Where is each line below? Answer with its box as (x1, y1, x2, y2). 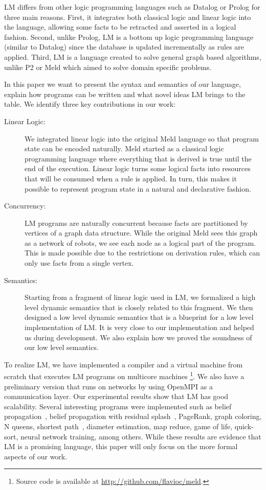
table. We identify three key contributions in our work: (4, 99, 176, 109)
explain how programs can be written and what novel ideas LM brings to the (4, 88, 246, 99)
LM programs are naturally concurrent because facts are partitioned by (25, 217, 248, 228)
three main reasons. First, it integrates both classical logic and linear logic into (4, 11, 251, 22)
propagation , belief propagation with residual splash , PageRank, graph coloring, (4, 411, 262, 422)
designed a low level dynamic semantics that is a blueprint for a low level (25, 312, 254, 322)
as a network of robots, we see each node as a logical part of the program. (25, 237, 256, 248)
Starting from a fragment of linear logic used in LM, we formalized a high (25, 292, 256, 302)
